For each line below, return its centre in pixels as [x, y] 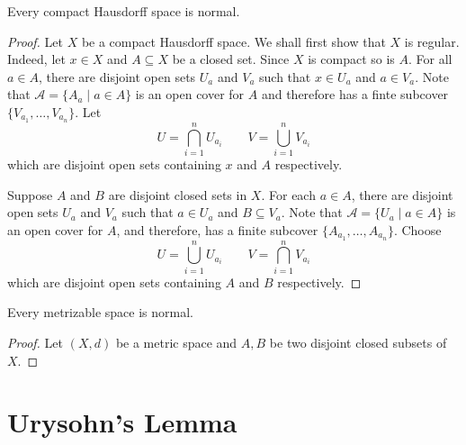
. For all [430, 59]
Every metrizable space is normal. [100, 312]
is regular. [432, 41]
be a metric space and [176, 342]
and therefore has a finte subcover [355, 94]
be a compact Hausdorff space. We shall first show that [233, 41]
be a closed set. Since [231, 59]
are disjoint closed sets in [178, 194]
